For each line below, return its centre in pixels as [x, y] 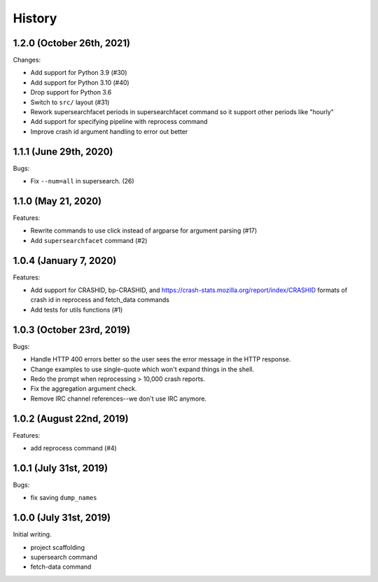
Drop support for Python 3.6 [71, 92]
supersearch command [64, 557]
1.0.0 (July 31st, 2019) [62, 518]
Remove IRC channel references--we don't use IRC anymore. [118, 399]
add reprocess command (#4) [73, 448]
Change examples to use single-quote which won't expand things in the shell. [142, 369]
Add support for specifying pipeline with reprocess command [119, 122]
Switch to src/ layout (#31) [70, 102]
